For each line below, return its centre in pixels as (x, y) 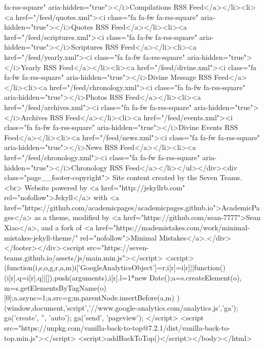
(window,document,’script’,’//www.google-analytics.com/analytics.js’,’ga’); (121, 307)
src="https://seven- (118, 247)
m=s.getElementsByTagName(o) (56, 287)
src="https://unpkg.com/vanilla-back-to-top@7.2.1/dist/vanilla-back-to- (117, 328)
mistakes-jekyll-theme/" (41, 237)
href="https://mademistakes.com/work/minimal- (173, 227)
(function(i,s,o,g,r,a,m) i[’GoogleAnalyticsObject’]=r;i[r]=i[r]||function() (115, 267)
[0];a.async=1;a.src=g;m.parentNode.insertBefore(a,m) (89, 298)
